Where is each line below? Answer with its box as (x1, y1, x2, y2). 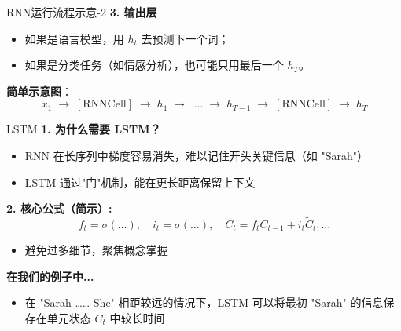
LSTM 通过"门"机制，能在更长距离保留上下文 (24, 173, 256, 190)
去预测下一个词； (141, 30, 230, 46)
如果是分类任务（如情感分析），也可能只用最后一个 (24, 56, 284, 73)
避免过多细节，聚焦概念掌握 (24, 241, 168, 257)
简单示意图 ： (6, 82, 72, 99)
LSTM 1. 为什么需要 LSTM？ (6, 121, 161, 137)
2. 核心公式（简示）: (6, 200, 112, 216)
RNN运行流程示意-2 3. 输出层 (6, 4, 157, 20)
